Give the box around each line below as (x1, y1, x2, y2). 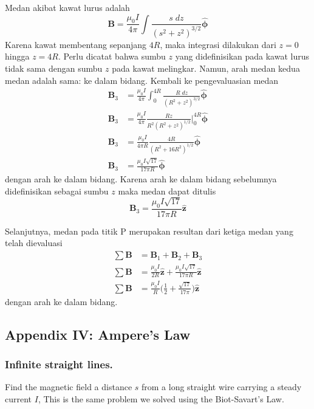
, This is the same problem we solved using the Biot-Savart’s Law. (38, 392, 284, 405)
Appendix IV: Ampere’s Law (5, 325, 191, 343)
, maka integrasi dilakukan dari (160, 38, 276, 50)
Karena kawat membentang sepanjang (5, 38, 147, 50)
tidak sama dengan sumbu (5, 61, 103, 74)
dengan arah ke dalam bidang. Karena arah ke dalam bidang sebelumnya (5, 173, 277, 185)
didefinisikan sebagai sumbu (5, 184, 109, 197)
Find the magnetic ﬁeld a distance (5, 380, 132, 393)
